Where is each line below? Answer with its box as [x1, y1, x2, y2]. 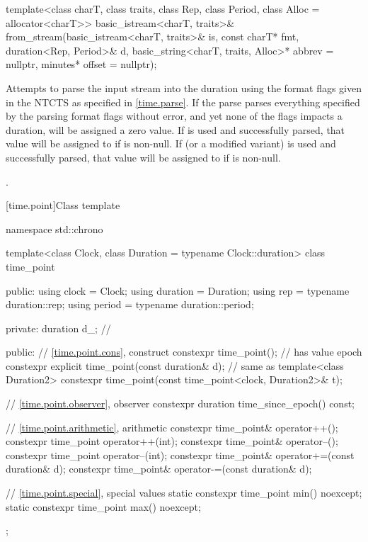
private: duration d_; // [6, 320, 111, 335]
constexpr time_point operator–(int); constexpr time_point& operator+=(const [6, 447, 355, 462]
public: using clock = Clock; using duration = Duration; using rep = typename [6, 283, 350, 298]
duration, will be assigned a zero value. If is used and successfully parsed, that [6, 122, 345, 137]
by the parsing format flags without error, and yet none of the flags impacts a [6, 108, 343, 123]
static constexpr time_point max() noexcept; [6, 499, 201, 514]
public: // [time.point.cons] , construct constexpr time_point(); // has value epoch [6, 344, 362, 359]
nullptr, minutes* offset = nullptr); [6, 57, 157, 72]
